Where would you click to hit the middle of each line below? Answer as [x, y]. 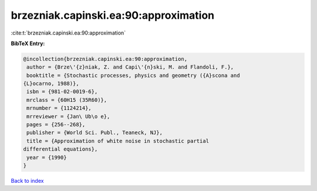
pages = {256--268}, [56, 125]
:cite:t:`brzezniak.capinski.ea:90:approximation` [68, 33]
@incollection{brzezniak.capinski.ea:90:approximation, [105, 59]
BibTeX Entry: [28, 43]
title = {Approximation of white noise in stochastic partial [118, 141]
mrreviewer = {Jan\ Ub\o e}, [68, 116]
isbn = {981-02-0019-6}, [62, 92]
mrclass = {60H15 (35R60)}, [67, 100]
